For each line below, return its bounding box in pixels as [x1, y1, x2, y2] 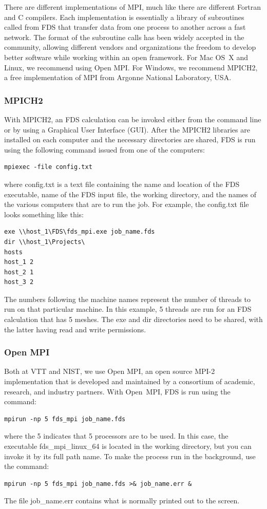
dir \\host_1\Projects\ [4, 238, 85, 246]
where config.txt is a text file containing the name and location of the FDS [4, 178, 240, 189]
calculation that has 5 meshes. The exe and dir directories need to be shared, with [4, 314, 263, 325]
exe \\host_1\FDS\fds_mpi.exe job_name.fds [4, 228, 155, 236]
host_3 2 [4, 278, 34, 286]
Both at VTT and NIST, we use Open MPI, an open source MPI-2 [4, 366, 215, 376]
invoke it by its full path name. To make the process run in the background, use [4, 450, 256, 461]
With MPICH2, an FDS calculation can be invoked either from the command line [4, 114, 261, 124]
